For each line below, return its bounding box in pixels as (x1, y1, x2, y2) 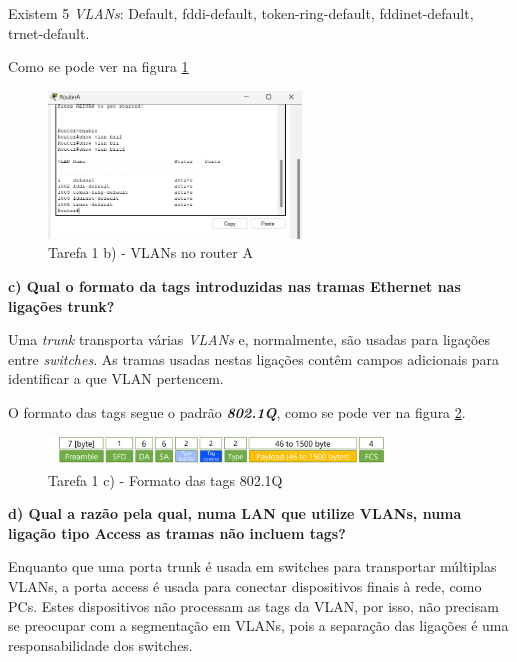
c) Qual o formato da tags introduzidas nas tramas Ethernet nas (8, 275, 461, 296)
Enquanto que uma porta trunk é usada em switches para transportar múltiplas (8, 556, 497, 577)
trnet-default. (8, 22, 90, 43)
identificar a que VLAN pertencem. (8, 368, 224, 389)
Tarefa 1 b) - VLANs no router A (48, 242, 253, 263)
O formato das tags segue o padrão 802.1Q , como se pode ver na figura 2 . (8, 401, 466, 422)
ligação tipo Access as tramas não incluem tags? (8, 522, 346, 543)
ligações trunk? (8, 295, 115, 316)
